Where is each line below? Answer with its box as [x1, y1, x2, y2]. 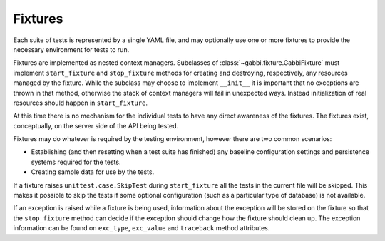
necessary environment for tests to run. [13, 45, 130, 53]
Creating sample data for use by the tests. [31, 168, 155, 176]
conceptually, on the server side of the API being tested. [13, 121, 179, 130]
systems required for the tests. [31, 158, 121, 166]
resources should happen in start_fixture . [13, 98, 148, 107]
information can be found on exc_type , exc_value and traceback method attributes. [13, 224, 270, 232]
